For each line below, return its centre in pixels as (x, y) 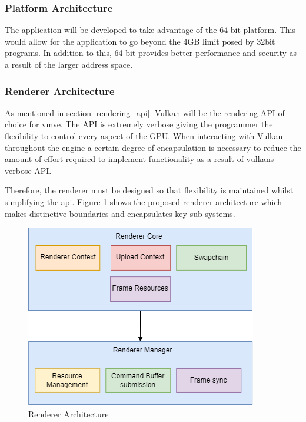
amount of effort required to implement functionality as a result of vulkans (139, 159)
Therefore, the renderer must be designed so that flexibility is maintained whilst (149, 190)
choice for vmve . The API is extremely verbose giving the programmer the (139, 124)
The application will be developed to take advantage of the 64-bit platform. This (150, 30)
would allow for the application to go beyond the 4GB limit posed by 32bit (140, 41)
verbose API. (28, 170)
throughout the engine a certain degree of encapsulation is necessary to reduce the (153, 147)
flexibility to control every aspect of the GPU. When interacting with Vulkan (144, 136)
